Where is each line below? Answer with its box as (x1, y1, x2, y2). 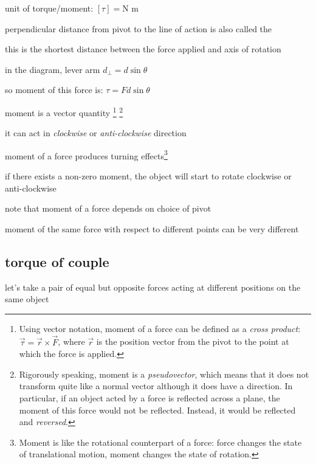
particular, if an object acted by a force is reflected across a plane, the (19, 392, 280, 404)
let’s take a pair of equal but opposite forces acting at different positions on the (5, 280, 301, 293)
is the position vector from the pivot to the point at (96, 335, 289, 348)
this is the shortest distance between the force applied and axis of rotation (5, 43, 281, 55)
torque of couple (5, 252, 109, 271)
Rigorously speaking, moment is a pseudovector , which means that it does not (19, 367, 309, 380)
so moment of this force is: (5, 83, 103, 96)
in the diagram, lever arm (5, 63, 100, 75)
